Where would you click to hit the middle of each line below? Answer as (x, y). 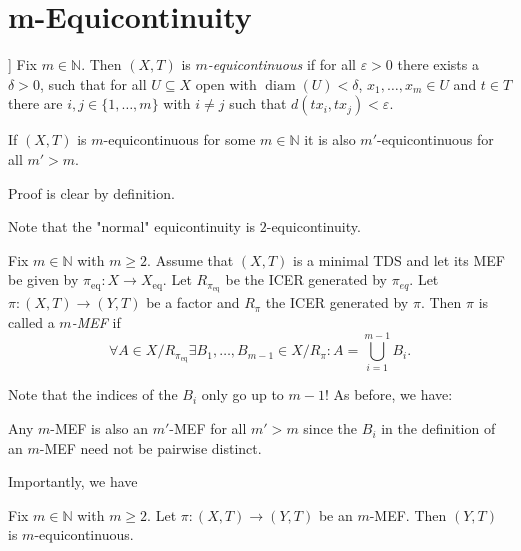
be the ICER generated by (306, 279)
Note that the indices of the (93, 394)
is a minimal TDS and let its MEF (399, 259)
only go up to (242, 394)
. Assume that (190, 259)
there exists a (438, 64)
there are (35, 103)
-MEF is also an (99, 428)
